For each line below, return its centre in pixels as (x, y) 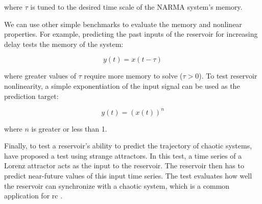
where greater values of (40, 76)
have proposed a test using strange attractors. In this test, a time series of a (123, 155)
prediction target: (31, 96)
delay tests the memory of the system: (64, 44)
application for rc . (33, 196)
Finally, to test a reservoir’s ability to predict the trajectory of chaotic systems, (128, 146)
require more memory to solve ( (133, 76)
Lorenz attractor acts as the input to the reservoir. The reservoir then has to (124, 165)
